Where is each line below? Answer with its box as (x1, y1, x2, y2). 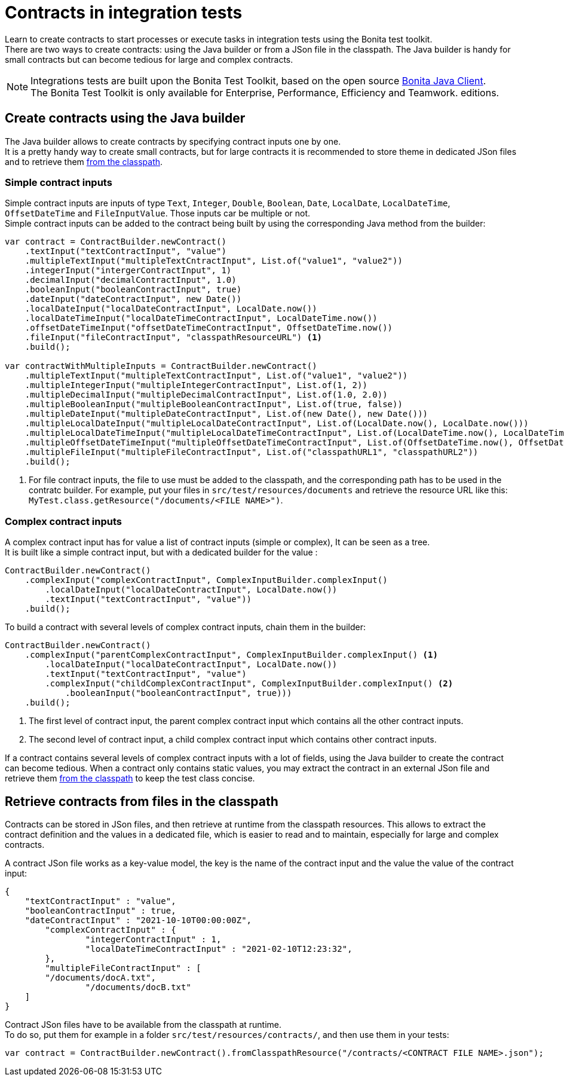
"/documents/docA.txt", (45, 972, 156, 982)
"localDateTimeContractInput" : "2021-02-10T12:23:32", (85, 943, 352, 954)
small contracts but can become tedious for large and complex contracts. (5, 54, 293, 65)
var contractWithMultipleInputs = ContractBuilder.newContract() (5, 361, 317, 371)
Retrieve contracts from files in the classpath (5, 793, 278, 809)
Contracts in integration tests (5, 2, 243, 23)
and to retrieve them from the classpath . (5, 156, 163, 167)
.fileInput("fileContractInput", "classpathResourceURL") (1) (24, 332, 323, 343)
